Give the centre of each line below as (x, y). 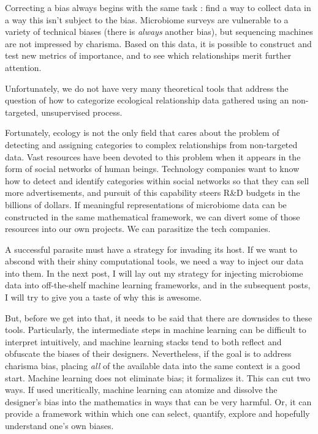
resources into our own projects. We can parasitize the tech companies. (138, 229)
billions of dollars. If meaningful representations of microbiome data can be (146, 204)
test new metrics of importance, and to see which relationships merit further (148, 55)
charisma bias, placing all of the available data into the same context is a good (153, 366)
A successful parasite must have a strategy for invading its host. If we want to (151, 249)
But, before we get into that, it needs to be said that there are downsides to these (159, 317)
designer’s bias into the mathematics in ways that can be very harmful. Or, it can (158, 401)
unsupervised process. (82, 112)
